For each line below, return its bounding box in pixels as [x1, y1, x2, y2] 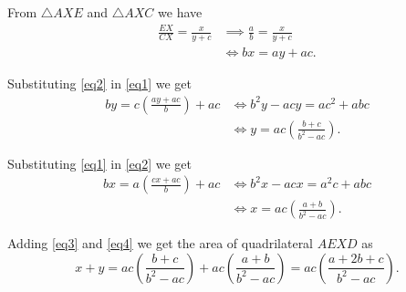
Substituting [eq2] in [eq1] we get [7, 74, 192, 92]
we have [158, 3, 203, 21]
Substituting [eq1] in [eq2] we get [7, 153, 192, 172]
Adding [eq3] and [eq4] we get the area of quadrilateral [7, 234, 314, 253]
